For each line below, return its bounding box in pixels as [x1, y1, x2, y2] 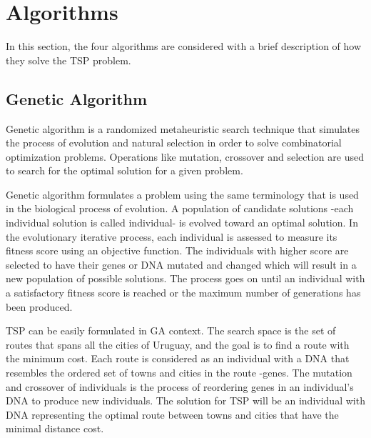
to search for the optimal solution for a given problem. [6, 163, 243, 178]
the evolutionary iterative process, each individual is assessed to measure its [6, 229, 337, 244]
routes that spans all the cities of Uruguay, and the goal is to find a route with [6, 337, 350, 352]
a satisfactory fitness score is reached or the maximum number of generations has [6, 285, 361, 300]
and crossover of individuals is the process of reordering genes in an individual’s [6, 379, 354, 394]
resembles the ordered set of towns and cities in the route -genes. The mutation [6, 365, 352, 380]
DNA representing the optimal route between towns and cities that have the [6, 407, 339, 422]
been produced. [6, 299, 73, 314]
